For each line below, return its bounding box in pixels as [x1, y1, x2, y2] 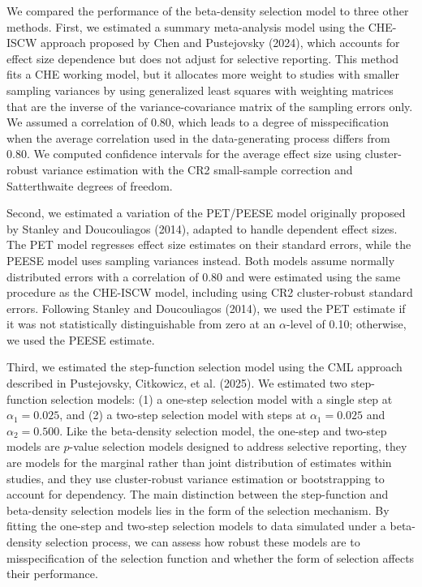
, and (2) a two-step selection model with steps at [59, 406, 307, 423]
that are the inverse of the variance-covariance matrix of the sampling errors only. [6, 97, 413, 114]
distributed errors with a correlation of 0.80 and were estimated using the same [6, 268, 401, 285]
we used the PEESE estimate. [6, 331, 155, 348]
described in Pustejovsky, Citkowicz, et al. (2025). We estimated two [6, 375, 347, 392]
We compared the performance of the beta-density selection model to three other [6, 2, 409, 19]
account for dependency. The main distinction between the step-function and [6, 486, 389, 503]
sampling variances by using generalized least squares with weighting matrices [6, 81, 394, 98]
